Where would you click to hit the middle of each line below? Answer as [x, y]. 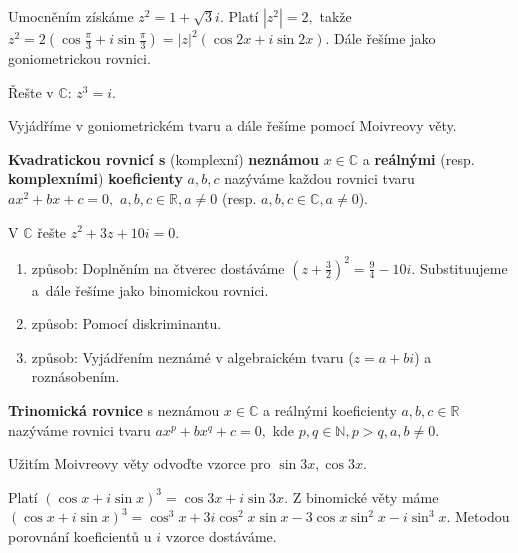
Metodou [482, 516]
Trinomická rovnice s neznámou [114, 410]
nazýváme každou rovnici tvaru [319, 178]
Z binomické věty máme [365, 496]
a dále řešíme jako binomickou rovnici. [150, 289]
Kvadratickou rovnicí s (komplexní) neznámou [163, 158]
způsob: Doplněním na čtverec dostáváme [158, 267]
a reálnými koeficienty [329, 410]
